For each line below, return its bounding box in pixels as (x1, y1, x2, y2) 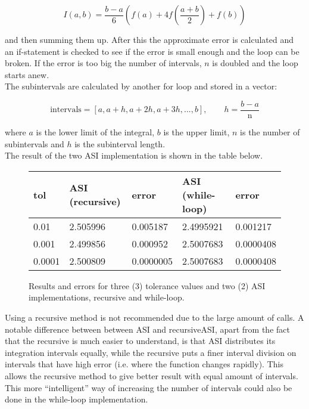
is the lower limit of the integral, (36, 126, 155, 138)
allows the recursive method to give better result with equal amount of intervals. (5, 369, 298, 382)
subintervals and (5, 137, 64, 150)
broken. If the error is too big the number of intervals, (5, 57, 202, 69)
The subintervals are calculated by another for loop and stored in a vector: (5, 80, 277, 92)
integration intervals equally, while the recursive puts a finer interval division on (5, 346, 296, 358)
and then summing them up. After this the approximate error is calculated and (5, 33, 294, 45)
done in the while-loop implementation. (5, 393, 148, 405)
